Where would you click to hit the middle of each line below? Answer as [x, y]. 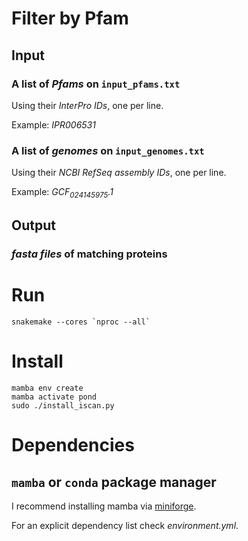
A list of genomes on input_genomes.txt [108, 150]
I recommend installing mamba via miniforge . [104, 506]
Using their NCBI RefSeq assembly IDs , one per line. [119, 173]
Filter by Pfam [70, 18]
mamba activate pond [54, 397]
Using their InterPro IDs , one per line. [87, 105]
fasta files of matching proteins [89, 254]
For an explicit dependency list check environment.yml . [125, 526]
